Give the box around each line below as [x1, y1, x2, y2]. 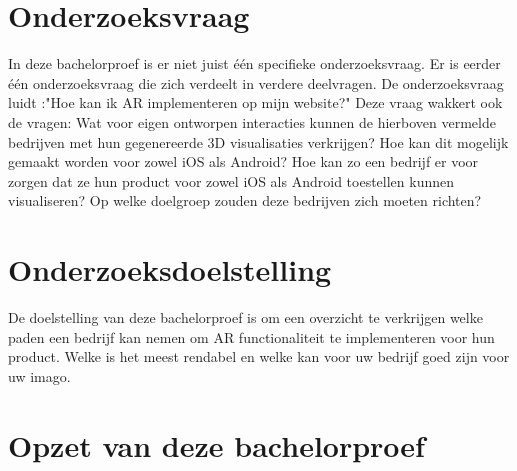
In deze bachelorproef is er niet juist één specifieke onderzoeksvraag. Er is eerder [8, 53, 501, 74]
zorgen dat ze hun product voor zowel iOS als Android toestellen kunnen [8, 170, 454, 191]
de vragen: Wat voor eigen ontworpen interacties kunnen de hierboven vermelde [8, 111, 496, 132]
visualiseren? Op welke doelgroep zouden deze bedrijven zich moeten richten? [8, 190, 482, 211]
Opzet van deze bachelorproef [8, 424, 425, 465]
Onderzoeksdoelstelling [8, 249, 332, 290]
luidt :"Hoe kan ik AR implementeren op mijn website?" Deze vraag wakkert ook [8, 92, 503, 113]
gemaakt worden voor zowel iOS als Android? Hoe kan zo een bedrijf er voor [8, 151, 479, 172]
